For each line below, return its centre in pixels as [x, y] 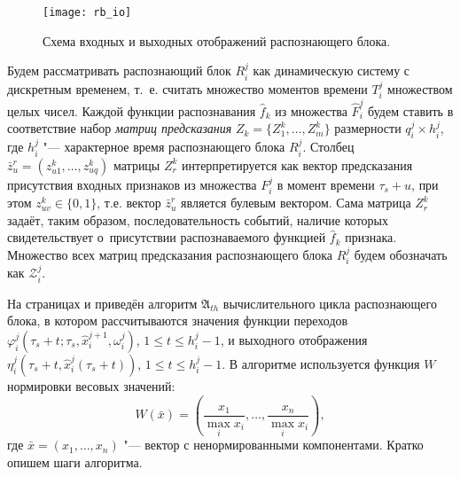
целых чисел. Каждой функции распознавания [132, 110]
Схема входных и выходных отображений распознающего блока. [217, 40]
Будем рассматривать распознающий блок [119, 70]
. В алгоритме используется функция [321, 363]
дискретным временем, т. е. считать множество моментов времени [187, 88]
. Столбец [328, 147]
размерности [368, 128]
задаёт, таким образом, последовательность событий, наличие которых [198, 219]
